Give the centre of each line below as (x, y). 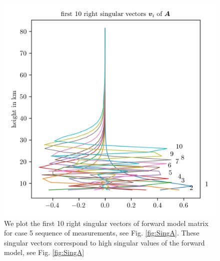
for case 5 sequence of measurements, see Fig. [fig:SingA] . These (102, 233)
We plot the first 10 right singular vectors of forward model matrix (106, 223)
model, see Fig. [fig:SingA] (44, 252)
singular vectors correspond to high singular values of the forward (104, 242)
